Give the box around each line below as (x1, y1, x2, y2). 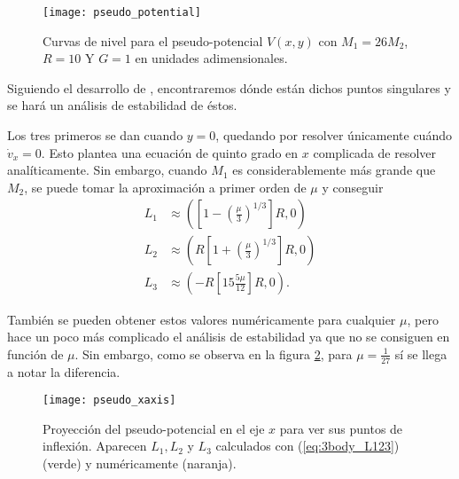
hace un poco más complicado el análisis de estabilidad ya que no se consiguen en (7, 327, 450, 346)
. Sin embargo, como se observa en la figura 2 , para (74, 344, 353, 363)
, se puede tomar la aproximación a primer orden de (24, 177, 307, 196)
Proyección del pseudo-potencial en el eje (43, 419, 265, 437)
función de (7, 344, 64, 363)
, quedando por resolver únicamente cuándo (215, 126, 452, 145)
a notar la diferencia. (7, 362, 121, 381)
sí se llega (394, 344, 447, 363)
